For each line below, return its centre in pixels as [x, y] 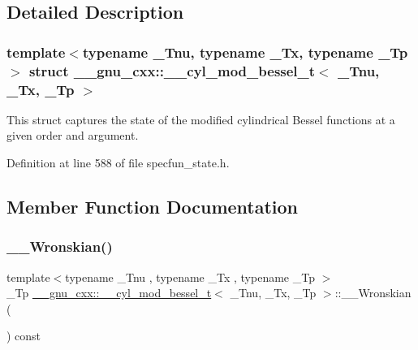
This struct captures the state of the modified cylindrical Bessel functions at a [201, 119]
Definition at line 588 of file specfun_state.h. [118, 163]
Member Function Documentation [153, 207]
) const [24, 336]
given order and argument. [73, 135]
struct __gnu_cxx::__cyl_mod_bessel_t [172, 70]
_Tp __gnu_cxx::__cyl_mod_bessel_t [109, 293]
